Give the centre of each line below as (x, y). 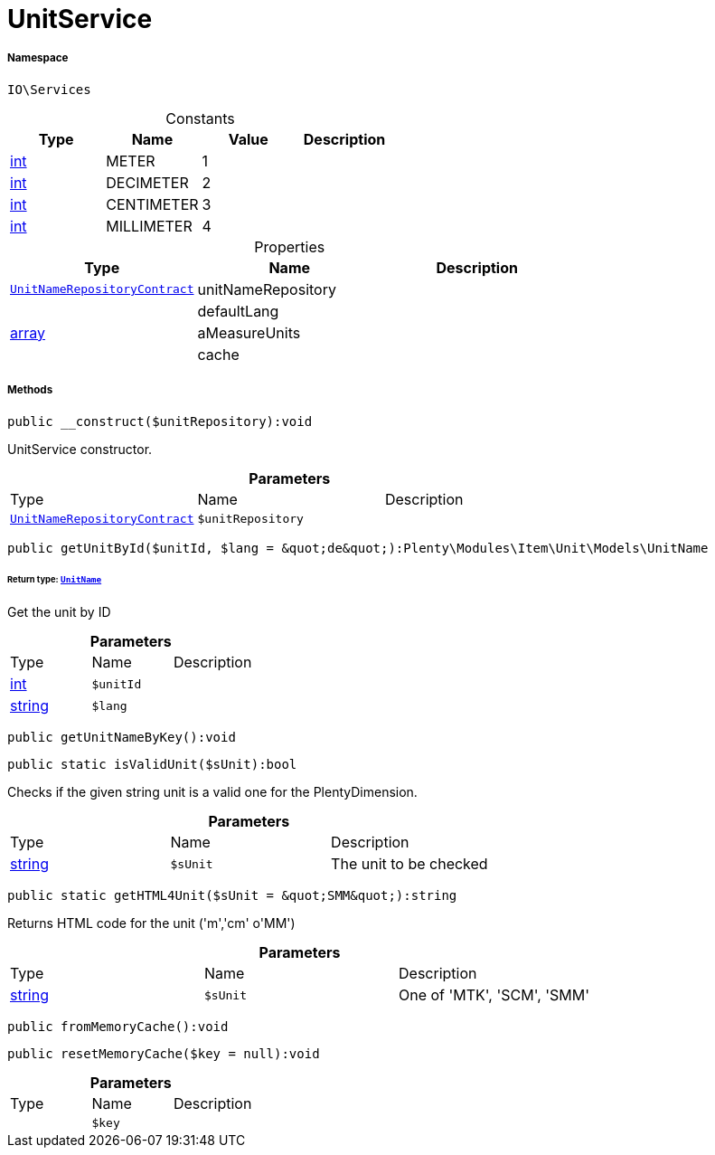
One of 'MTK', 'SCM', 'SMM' (494, 995)
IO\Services (49, 89)
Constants (200, 118)
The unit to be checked (409, 864)
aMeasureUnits (249, 332)
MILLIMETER (149, 226)
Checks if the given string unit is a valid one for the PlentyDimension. (212, 792)
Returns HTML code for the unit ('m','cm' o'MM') (151, 923)
